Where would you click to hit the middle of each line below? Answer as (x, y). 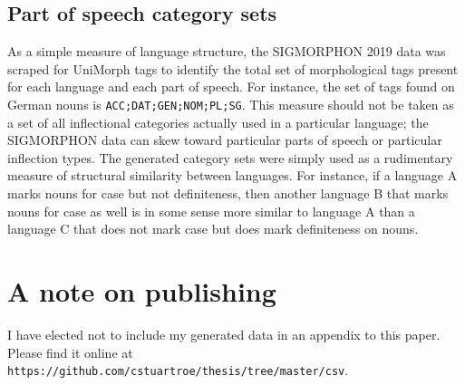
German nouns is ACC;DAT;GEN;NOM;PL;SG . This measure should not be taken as (231, 104)
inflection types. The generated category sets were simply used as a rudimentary (230, 157)
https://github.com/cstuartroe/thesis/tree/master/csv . (178, 370)
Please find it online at (70, 352)
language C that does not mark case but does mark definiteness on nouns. (213, 229)
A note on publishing (142, 290)
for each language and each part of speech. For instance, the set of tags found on (231, 87)
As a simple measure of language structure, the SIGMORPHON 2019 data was (227, 51)
